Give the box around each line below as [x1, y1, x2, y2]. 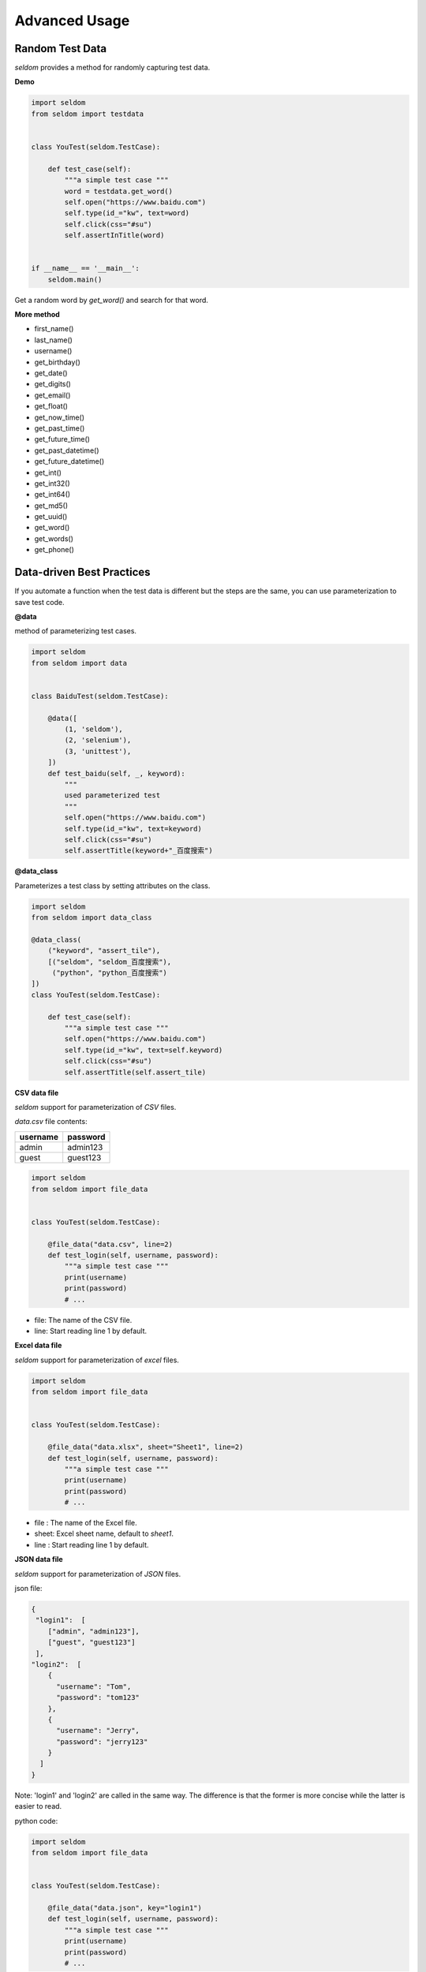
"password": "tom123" [56, 1693, 140, 1702]
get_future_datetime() [34, 457, 105, 466]
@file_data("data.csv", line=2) [47, 1239, 174, 1249]
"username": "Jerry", [56, 1726, 140, 1735]
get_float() [34, 401, 69, 411]
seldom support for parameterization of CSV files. [14, 1102, 177, 1111]
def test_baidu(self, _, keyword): [47, 769, 185, 778]
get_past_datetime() [34, 446, 99, 455]
